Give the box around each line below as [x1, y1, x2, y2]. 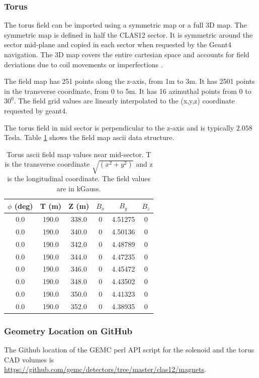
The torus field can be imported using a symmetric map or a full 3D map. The [4, 20, 247, 30]
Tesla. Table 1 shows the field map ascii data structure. [4, 132, 175, 143]
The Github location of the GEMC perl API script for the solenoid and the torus [4, 344, 254, 355]
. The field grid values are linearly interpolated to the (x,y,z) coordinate [14, 95, 235, 106]
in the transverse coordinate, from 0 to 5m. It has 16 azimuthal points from [4, 85, 237, 96]
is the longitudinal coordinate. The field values [7, 173, 151, 184]
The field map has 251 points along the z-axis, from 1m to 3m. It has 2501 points [4, 76, 255, 86]
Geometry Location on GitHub [4, 324, 132, 337]
